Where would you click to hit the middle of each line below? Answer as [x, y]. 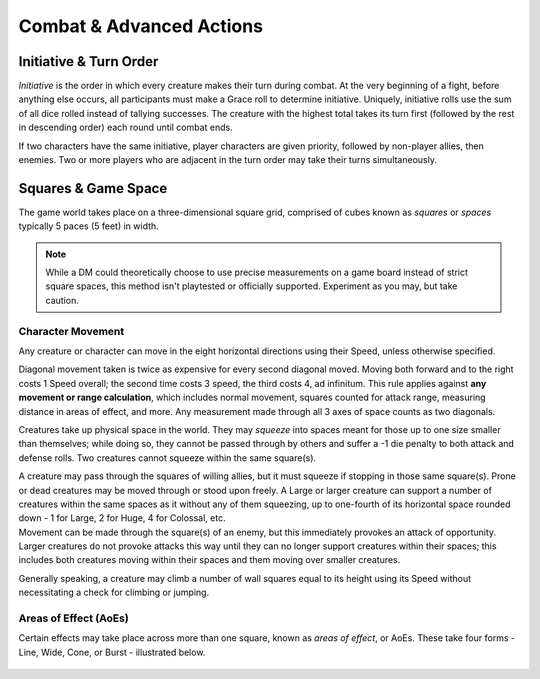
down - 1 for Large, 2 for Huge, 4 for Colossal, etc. [122, 518]
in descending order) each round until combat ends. [126, 127]
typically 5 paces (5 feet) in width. [88, 226]
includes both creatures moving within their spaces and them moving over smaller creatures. [209, 560]
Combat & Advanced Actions [141, 26]
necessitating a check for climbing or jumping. [114, 592]
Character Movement [71, 331]
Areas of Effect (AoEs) [73, 618]
